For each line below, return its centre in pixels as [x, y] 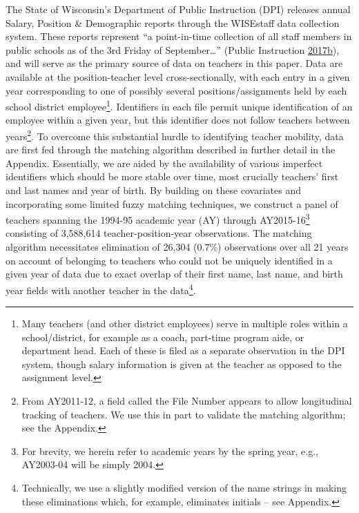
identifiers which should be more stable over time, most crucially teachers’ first [172, 176]
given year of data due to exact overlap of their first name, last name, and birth [174, 274]
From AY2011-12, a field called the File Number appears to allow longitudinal [187, 401]
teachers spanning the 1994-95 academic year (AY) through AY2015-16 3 [158, 219]
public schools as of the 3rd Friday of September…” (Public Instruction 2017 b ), [173, 49]
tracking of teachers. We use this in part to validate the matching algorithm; [184, 414]
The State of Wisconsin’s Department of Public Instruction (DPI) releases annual [178, 9]
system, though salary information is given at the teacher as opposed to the [182, 364]
